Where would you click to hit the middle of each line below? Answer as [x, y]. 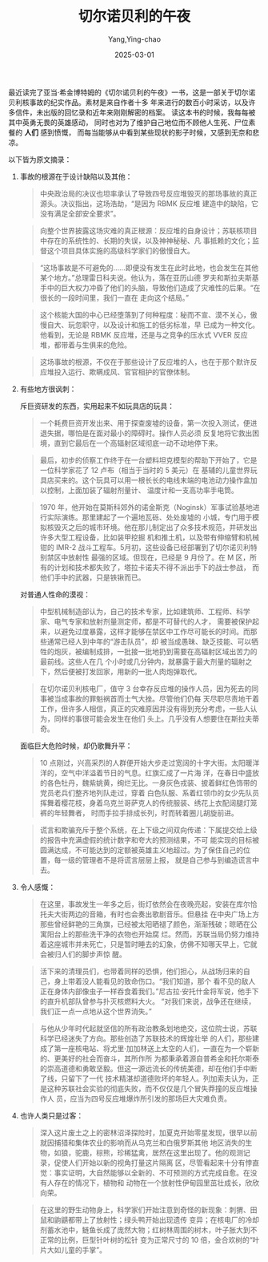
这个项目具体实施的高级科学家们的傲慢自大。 [120, 250]
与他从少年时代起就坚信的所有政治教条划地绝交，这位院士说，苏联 [148, 1028]
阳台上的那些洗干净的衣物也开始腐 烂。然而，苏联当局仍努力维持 [153, 934]
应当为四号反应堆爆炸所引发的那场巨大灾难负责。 [151, 1098]
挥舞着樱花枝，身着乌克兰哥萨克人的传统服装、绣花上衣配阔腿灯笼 [148, 803]
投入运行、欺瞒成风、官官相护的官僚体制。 [124, 372]
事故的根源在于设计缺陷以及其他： [76, 176]
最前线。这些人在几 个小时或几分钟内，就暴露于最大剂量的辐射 [142, 661]
